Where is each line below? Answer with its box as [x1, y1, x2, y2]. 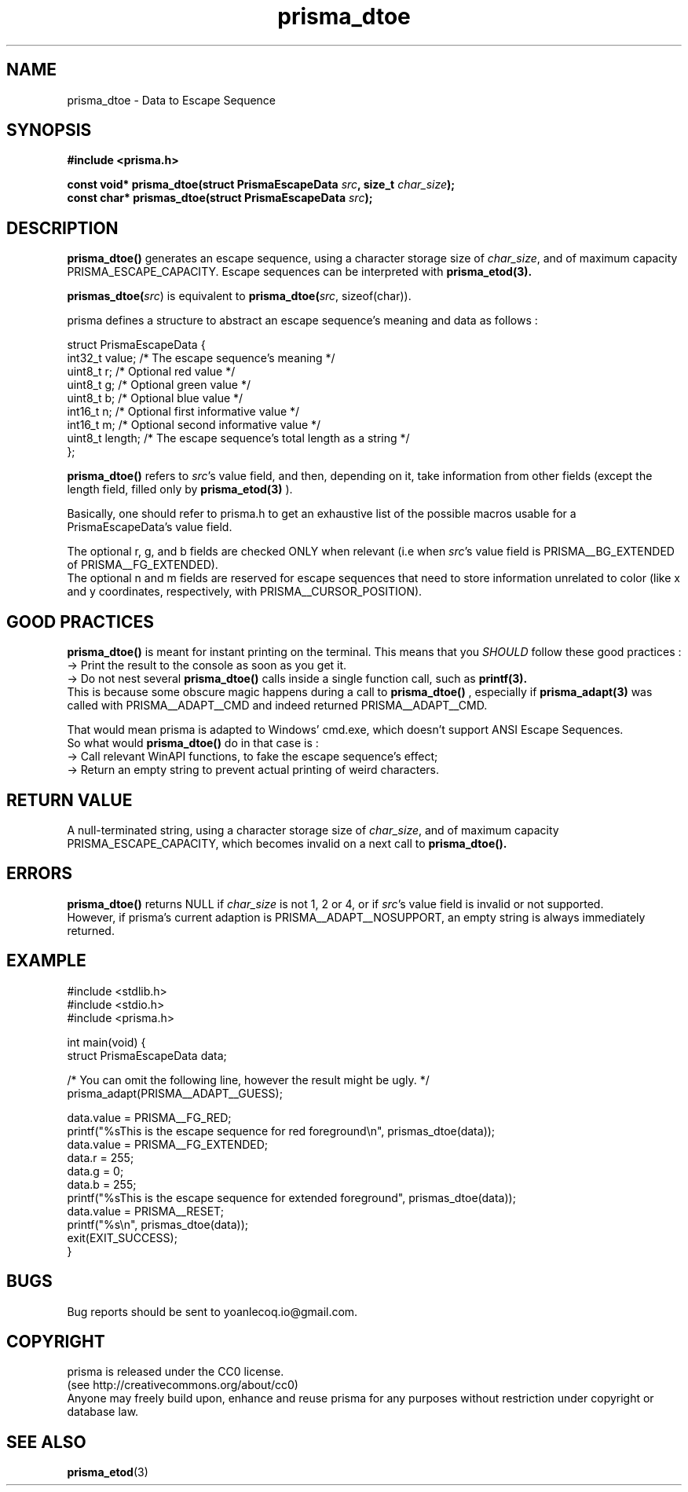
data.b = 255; [67, 1177, 137, 1191]
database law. [67, 1405, 139, 1419]
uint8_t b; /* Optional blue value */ [67, 391, 243, 405]
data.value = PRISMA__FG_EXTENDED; [67, 1137, 269, 1151]
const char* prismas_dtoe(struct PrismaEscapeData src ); [67, 191, 373, 205]
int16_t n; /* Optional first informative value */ [67, 405, 300, 419]
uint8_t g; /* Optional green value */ [67, 378, 251, 392]
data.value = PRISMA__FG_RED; [67, 1110, 232, 1124]
